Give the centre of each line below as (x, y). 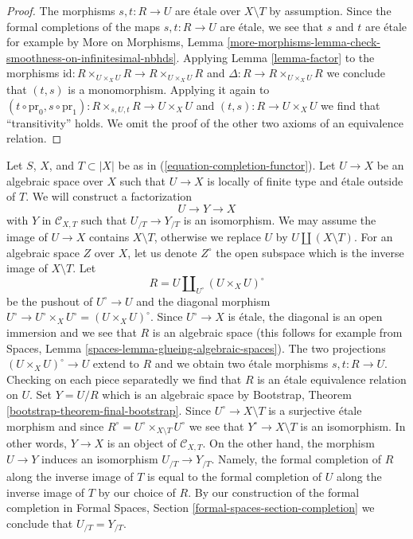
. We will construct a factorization (109, 196)
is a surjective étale (315, 410)
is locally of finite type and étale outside (305, 180)
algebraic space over (55, 180)
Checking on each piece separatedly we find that (124, 379)
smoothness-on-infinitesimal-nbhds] (92, 57)
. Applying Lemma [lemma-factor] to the (275, 57)
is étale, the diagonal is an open (305, 316)
